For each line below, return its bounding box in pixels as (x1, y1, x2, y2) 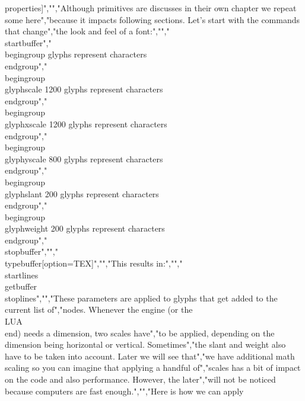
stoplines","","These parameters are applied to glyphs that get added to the (5, 291, 278, 304)
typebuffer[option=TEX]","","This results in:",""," (5, 257, 183, 270)
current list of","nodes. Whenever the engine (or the (5, 303, 193, 316)
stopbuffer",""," (5, 245, 58, 258)
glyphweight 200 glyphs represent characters (5, 222, 165, 235)
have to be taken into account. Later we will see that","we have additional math (5, 349, 295, 362)
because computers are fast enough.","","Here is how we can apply (5, 384, 244, 397)
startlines (5, 268, 39, 281)
